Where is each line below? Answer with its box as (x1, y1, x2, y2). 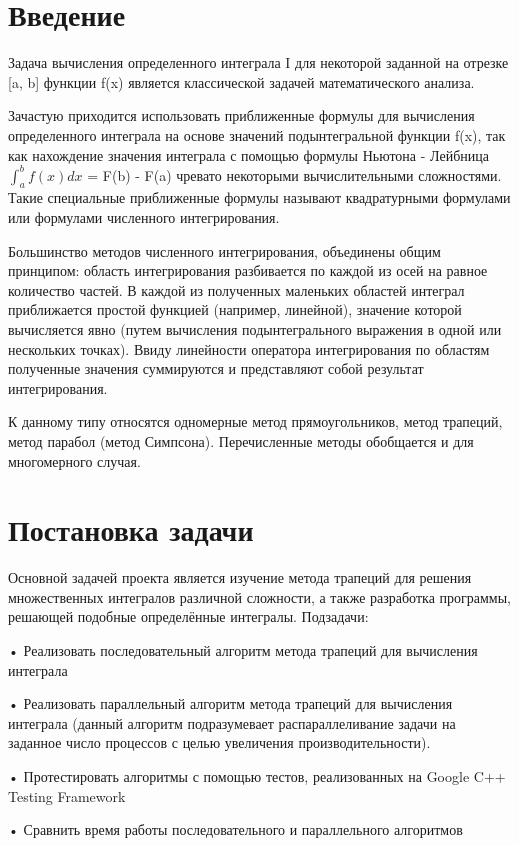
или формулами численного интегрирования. (8, 206, 280, 227)
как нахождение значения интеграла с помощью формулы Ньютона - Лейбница (8, 144, 489, 165)
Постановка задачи (8, 509, 254, 550)
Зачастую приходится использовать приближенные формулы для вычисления (8, 105, 475, 126)
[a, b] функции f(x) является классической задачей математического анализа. (8, 71, 475, 92)
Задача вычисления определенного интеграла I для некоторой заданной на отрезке (8, 52, 509, 73)
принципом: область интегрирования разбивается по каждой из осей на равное (8, 260, 488, 281)
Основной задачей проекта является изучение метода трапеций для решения (8, 567, 472, 588)
